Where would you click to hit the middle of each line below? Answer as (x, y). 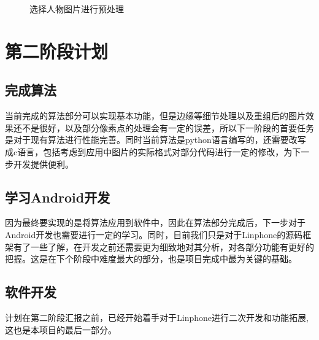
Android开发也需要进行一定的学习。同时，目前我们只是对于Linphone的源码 (154, 234)
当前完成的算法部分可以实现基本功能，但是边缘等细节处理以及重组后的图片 (155, 116)
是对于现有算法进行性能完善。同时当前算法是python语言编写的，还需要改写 (156, 140)
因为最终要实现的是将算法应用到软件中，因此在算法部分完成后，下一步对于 (155, 222)
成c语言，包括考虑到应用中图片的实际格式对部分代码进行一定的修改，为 (149, 151)
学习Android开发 (58, 197)
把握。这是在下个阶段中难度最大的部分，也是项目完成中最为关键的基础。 (151, 259)
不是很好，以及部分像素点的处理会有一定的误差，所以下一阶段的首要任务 (168, 127)
